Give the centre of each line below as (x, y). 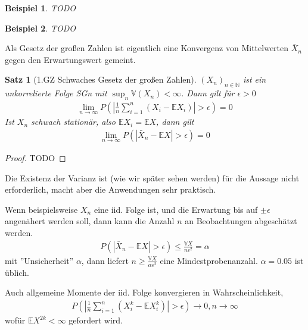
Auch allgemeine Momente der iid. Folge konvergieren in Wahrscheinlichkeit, (144, 292)
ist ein (254, 79)
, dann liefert (105, 260)
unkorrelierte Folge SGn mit (56, 93)
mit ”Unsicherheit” (39, 260)
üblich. (17, 272)
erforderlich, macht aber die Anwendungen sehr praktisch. (111, 189)
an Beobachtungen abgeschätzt (241, 221)
